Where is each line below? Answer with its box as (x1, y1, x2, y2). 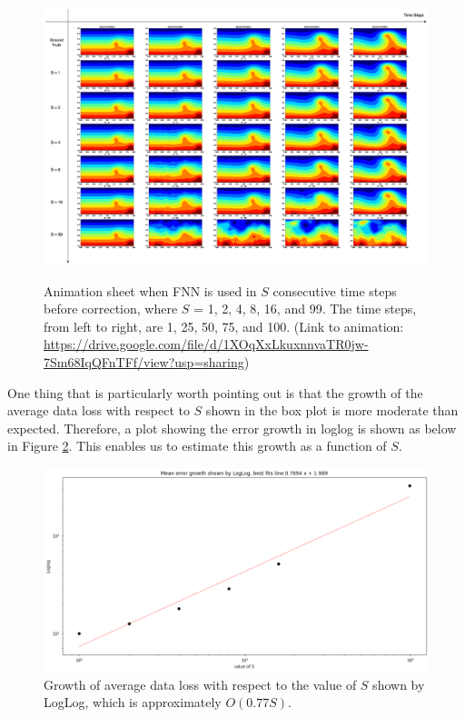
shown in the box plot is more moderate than (205, 401, 459, 420)
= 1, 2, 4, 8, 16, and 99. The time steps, (193, 299, 417, 318)
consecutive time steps (272, 281, 397, 300)
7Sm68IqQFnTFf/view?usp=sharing (44, 353, 244, 372)
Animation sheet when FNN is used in (44, 281, 257, 300)
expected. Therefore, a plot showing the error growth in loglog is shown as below (7, 418, 457, 437)
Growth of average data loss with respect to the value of (44, 674, 357, 693)
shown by (372, 674, 425, 693)
